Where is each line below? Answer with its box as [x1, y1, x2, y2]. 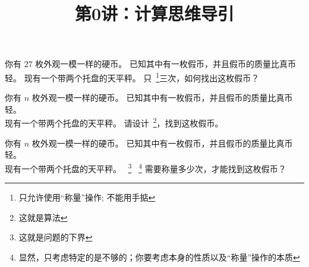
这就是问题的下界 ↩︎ [18, 231, 93, 243]
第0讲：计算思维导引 [74, 1, 235, 26]
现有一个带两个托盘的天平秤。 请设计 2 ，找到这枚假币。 [5, 115, 223, 129]
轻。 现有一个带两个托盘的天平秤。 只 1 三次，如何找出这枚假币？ [5, 69, 260, 84]
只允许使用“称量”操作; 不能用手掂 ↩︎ [18, 191, 156, 204]
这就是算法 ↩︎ [18, 211, 68, 223]
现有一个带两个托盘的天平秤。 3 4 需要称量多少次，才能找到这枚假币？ [5, 160, 286, 174]
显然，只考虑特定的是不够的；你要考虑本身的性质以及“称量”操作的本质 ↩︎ [18, 250, 300, 263]
